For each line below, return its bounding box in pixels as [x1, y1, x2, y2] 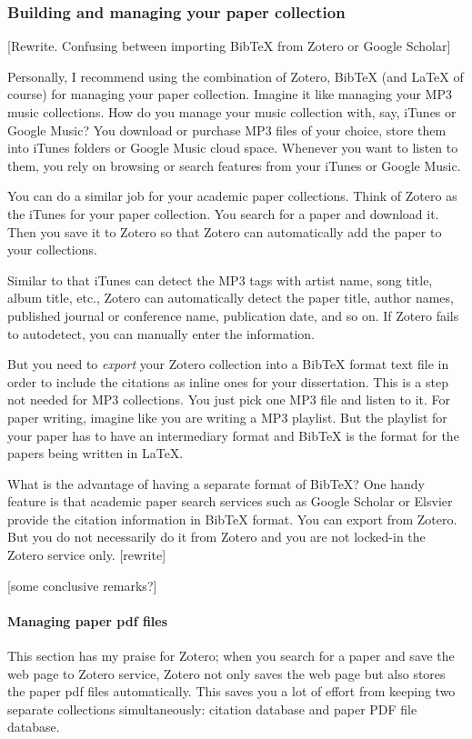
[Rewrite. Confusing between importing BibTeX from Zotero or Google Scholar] [7, 36, 451, 55]
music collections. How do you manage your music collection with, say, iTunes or [7, 103, 457, 121]
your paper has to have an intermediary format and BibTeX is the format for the [7, 425, 459, 444]
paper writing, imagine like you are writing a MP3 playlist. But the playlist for [7, 407, 447, 426]
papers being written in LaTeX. [7, 444, 184, 463]
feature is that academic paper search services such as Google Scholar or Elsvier [7, 492, 453, 511]
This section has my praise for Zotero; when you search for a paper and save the [7, 646, 455, 665]
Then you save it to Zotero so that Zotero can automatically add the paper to [7, 222, 442, 241]
